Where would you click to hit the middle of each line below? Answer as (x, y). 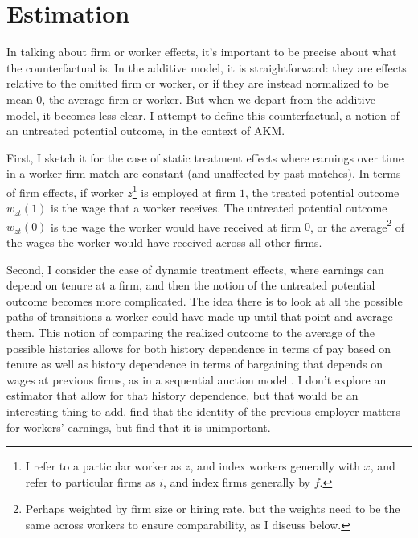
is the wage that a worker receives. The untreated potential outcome (219, 208)
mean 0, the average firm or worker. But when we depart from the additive (191, 99)
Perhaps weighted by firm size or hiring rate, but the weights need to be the (213, 509)
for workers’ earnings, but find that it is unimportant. (139, 427)
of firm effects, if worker (65, 192)
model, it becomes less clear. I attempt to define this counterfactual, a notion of (203, 115)
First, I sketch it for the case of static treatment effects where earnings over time (205, 157)
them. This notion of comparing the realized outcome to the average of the (191, 332)
